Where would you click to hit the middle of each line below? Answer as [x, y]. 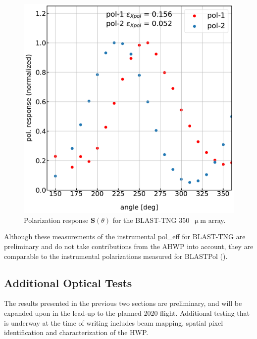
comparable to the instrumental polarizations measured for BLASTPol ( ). [116, 256]
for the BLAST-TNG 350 [151, 220]
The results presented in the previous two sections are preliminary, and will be [123, 303]
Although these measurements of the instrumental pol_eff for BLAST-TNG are [125, 236]
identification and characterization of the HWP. [76, 332]
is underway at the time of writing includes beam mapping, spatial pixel [114, 322]
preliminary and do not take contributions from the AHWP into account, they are [129, 246]
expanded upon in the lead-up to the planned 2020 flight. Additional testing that [127, 313]
